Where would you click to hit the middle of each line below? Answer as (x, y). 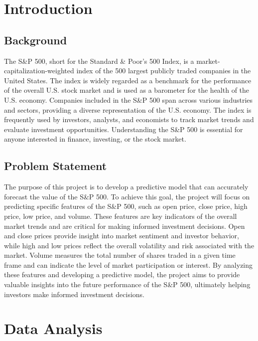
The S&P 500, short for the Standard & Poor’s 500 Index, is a (99, 61)
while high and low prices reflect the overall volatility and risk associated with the (129, 245)
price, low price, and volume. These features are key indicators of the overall (121, 216)
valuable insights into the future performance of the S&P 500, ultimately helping (127, 284)
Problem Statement (56, 166)
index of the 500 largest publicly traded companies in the (164, 71)
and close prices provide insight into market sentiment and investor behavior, (122, 236)
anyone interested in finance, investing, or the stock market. (95, 139)
